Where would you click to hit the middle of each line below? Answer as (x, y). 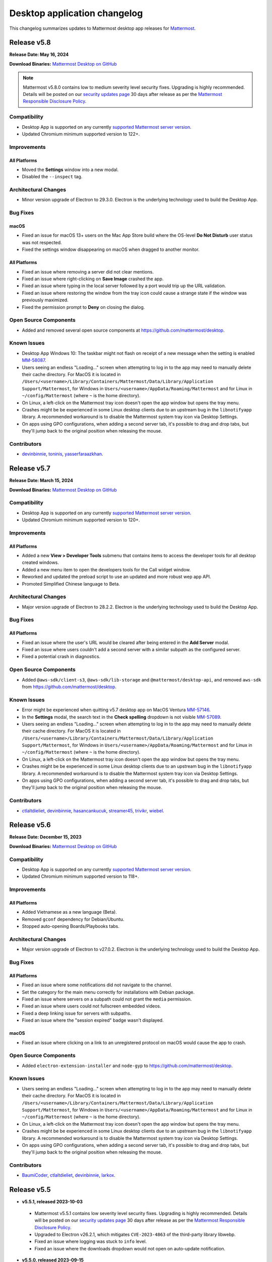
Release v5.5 (30, 1190)
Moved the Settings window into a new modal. (70, 170)
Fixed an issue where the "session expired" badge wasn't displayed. (93, 1020)
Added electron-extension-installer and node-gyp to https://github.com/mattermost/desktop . (127, 1066)
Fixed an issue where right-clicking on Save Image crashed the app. (93, 279)
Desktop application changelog (76, 13)
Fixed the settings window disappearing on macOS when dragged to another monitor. (111, 249)
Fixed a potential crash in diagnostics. (61, 657)
